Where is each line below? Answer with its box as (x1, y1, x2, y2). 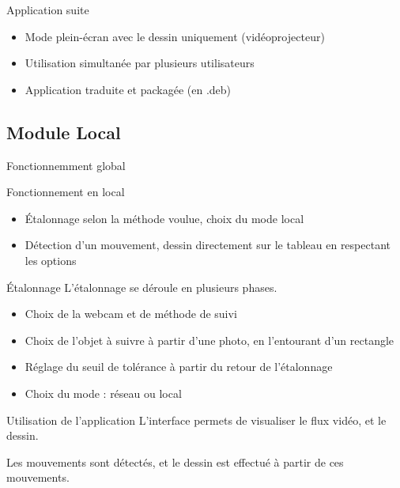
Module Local (6, 119, 121, 144)
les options (25, 252, 77, 268)
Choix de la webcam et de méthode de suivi (25, 305, 237, 322)
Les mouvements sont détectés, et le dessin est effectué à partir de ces (6, 453, 344, 470)
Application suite (6, 2, 89, 17)
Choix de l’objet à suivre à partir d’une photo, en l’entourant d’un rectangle (25, 331, 394, 348)
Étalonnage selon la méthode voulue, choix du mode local (25, 210, 304, 226)
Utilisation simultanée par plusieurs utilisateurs (25, 55, 255, 71)
